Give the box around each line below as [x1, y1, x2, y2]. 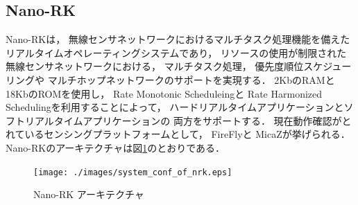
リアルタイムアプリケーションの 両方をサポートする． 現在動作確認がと [24, 113, 352, 127]
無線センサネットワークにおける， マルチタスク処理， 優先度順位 [6, 59, 304, 73]
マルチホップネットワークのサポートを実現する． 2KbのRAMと [47, 72, 335, 87]
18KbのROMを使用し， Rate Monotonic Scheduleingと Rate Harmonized [6, 86, 323, 100]
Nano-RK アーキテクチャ [33, 187, 144, 202]
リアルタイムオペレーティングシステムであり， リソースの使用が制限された [6, 45, 347, 60]
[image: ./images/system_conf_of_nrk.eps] [33, 167, 232, 177]
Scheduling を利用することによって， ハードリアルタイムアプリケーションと [6, 100, 344, 114]
